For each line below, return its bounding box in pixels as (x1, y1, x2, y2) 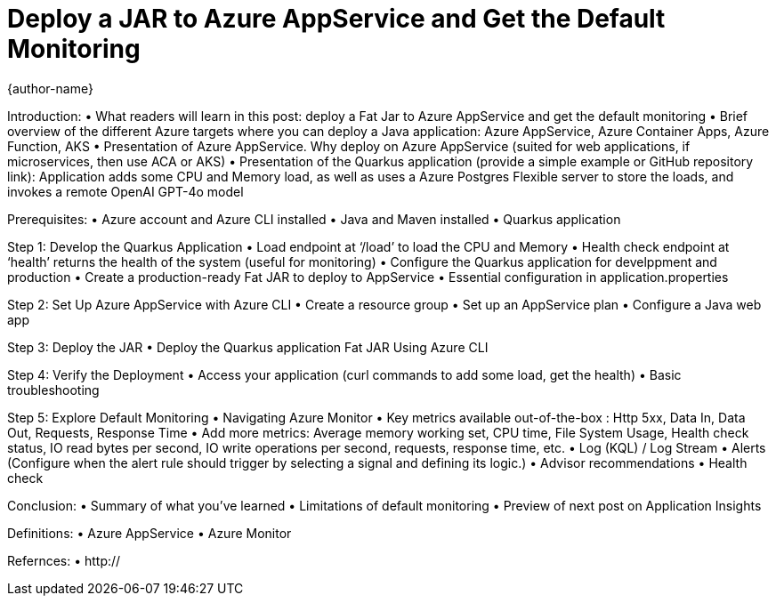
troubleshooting (7, 382, 100, 398)
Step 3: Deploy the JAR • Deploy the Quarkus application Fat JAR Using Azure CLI (7, 339, 489, 355)
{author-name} (7, 80, 93, 96)
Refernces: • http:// (7, 552, 121, 568)
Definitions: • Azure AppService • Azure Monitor (7, 525, 292, 541)
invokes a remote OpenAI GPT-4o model (7, 183, 244, 199)
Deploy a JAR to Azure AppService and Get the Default (7, 4, 666, 34)
